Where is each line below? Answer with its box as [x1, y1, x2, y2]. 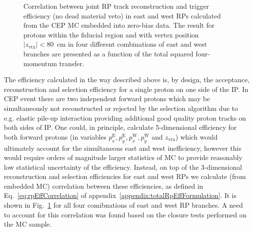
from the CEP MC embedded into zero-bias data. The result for [23, 20, 214, 30]
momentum [23, 58, 57, 68]
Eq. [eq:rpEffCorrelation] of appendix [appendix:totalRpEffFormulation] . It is [4, 190, 236, 200]
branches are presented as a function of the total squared [23, 48, 194, 58]
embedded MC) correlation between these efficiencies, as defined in [4, 180, 203, 191]
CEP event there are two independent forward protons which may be [4, 93, 210, 104]
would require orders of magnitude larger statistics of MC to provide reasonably [4, 152, 243, 162]
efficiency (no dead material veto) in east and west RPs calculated [23, 10, 221, 20]
